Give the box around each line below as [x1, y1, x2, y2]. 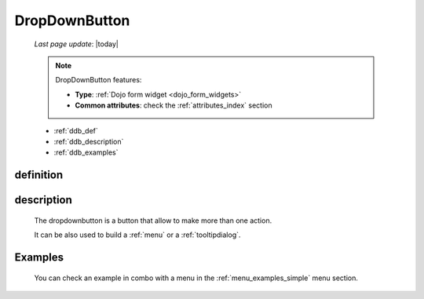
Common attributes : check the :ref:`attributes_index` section [75, 100, 272, 110]
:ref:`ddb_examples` [53, 148, 119, 157]
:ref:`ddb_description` [53, 137, 124, 146]
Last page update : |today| [34, 39, 119, 49]
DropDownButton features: [55, 75, 142, 85]
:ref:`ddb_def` [53, 126, 98, 135]
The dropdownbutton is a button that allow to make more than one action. [34, 216, 272, 225]
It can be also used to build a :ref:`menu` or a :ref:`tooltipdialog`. [34, 230, 241, 239]
